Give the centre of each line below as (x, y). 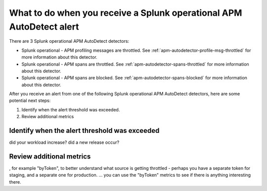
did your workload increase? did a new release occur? (64, 142)
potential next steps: (30, 100)
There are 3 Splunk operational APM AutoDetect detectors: (69, 41)
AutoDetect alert (44, 27)
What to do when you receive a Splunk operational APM (126, 13)
